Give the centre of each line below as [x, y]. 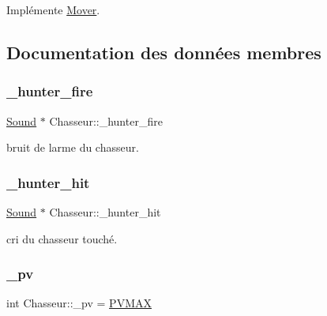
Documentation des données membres [164, 52]
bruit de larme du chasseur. [73, 147]
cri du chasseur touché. [62, 238]
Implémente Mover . [53, 9]
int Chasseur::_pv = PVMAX [79, 303]
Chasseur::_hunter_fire [106, 120]
